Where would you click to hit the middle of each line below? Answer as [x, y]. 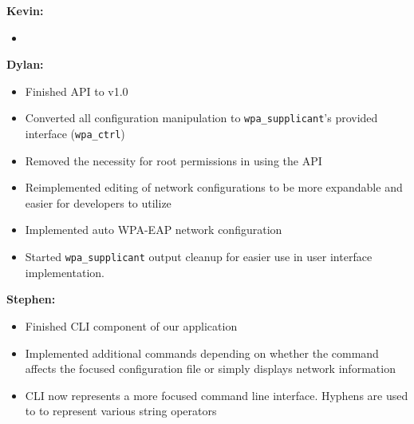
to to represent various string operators [121, 411]
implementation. [65, 272]
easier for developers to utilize [98, 202]
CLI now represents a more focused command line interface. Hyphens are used [217, 395]
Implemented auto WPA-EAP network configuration [154, 230]
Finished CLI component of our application [131, 325]
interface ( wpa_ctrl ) [75, 134]
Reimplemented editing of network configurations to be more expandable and [214, 187]
